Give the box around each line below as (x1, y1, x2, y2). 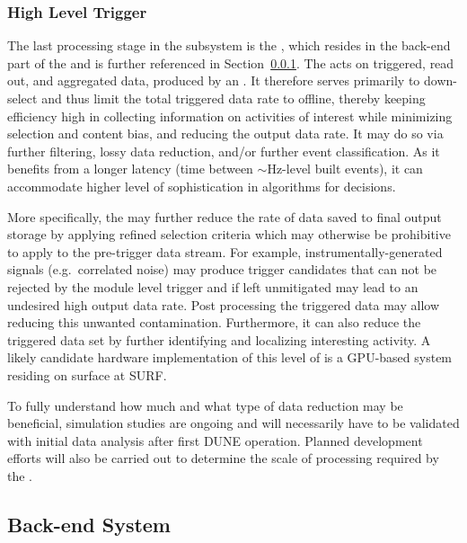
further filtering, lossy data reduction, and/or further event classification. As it (7, 141, 440, 160)
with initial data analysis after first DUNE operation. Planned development (7, 431, 423, 450)
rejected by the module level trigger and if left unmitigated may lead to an (7, 277, 419, 296)
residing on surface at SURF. (7, 365, 167, 384)
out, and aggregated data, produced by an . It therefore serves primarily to (7, 71, 420, 90)
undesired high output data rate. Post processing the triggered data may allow (7, 295, 439, 314)
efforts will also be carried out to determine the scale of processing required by (7, 449, 439, 467)
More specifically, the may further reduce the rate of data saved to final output (7, 207, 442, 226)
